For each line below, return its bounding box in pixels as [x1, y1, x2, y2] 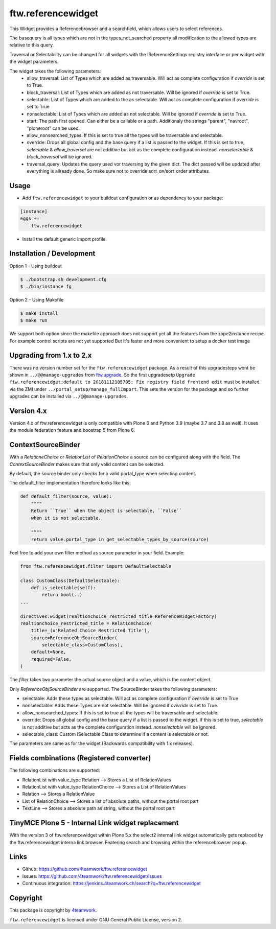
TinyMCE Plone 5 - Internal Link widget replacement [9, 819, 179, 827]
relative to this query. [9, 42, 54, 48]
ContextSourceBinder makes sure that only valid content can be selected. [9, 461, 165, 467]
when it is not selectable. [31, 515, 102, 521]
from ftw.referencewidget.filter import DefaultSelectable [20, 563, 171, 569]
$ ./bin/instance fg [20, 284, 72, 289]
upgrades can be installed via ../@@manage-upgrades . [9, 393, 128, 400]
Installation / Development [9, 249, 96, 258]
